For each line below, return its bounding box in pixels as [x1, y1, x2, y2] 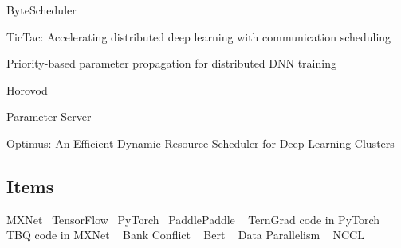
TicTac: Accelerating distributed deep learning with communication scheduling [6, 28, 391, 45]
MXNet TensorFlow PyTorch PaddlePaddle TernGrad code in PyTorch [6, 211, 380, 227]
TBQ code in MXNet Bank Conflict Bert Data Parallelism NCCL [6, 227, 364, 243]
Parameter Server [6, 108, 92, 125]
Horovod [6, 81, 48, 98]
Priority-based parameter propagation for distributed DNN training [6, 55, 336, 72]
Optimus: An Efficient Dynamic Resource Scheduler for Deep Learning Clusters [6, 134, 395, 151]
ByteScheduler [6, 2, 77, 17]
